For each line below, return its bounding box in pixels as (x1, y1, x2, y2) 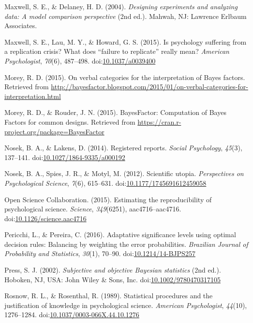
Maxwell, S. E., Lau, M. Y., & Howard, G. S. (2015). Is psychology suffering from (4, 36, 247, 47)
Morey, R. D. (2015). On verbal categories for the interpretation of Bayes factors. (4, 72, 245, 82)
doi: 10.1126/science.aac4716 (4, 213, 87, 223)
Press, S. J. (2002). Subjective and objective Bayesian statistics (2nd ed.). (4, 265, 221, 275)
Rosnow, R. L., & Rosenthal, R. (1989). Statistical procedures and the (4, 291, 213, 301)
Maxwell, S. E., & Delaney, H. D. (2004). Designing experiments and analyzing (4, 1, 238, 11)
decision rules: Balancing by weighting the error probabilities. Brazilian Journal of (4, 239, 248, 249)
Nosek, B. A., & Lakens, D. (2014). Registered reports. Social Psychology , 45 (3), (4, 143, 242, 153)
